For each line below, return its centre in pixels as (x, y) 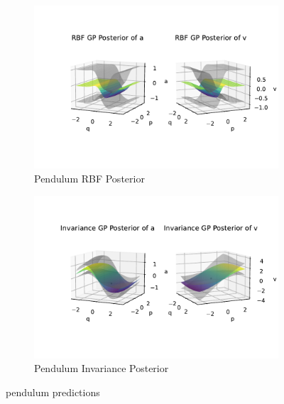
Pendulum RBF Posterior (89, 178)
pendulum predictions (53, 392)
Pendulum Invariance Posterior (102, 368)
